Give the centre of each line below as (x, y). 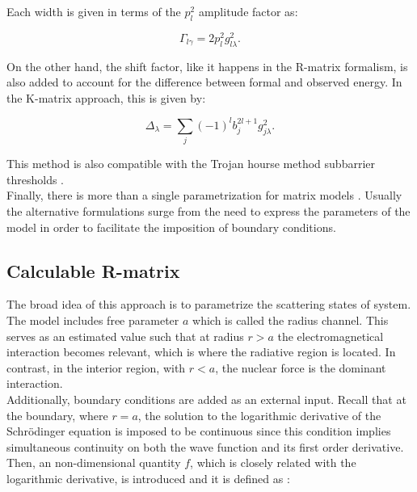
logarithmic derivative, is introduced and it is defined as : (148, 478)
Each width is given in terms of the (94, 11)
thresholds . (35, 179)
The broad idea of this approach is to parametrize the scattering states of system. (209, 304)
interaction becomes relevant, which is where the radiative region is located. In (201, 352)
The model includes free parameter (93, 320)
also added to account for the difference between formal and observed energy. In (204, 82)
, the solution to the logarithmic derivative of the (259, 415)
